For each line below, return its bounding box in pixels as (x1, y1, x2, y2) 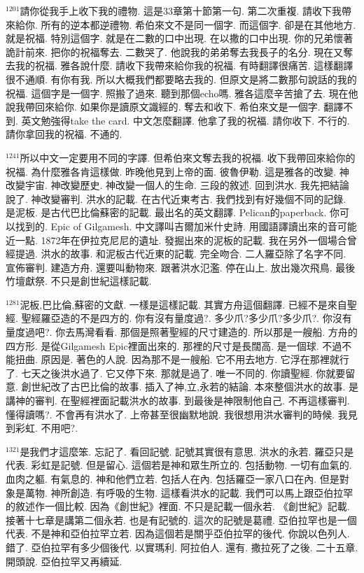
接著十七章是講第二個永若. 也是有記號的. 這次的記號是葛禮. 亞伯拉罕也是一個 (6, 512, 357, 527)
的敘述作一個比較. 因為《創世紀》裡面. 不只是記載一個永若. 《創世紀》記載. (6, 499, 350, 514)
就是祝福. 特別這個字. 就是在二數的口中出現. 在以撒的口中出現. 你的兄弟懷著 (6, 31, 353, 45)
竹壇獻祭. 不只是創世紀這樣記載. (6, 274, 152, 288)
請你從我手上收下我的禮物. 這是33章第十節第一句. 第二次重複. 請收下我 (20, 3, 342, 17)
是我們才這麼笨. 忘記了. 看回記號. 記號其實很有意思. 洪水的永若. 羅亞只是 (20, 444, 354, 458)
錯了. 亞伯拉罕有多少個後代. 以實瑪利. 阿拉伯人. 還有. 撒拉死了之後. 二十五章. (6, 539, 358, 554)
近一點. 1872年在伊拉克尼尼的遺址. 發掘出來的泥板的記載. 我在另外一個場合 (6, 232, 347, 247)
